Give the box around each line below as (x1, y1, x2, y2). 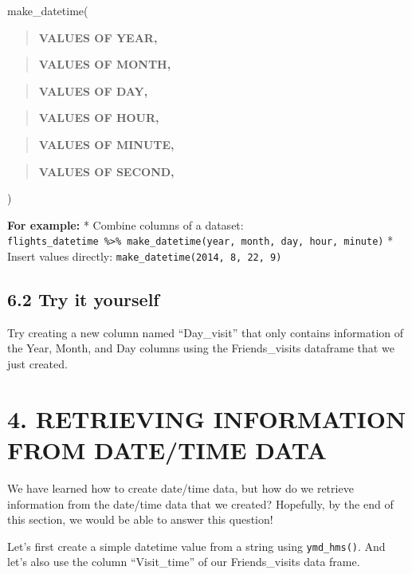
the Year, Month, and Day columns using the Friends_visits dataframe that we (7, 340, 394, 356)
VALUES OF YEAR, (38, 29, 158, 45)
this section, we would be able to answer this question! (7, 511, 273, 528)
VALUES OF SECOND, (38, 163, 175, 179)
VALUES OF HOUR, (38, 109, 159, 126)
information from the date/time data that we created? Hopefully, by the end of (7, 495, 394, 512)
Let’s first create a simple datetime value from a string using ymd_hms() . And (7, 537, 386, 554)
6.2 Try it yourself (7, 287, 159, 312)
